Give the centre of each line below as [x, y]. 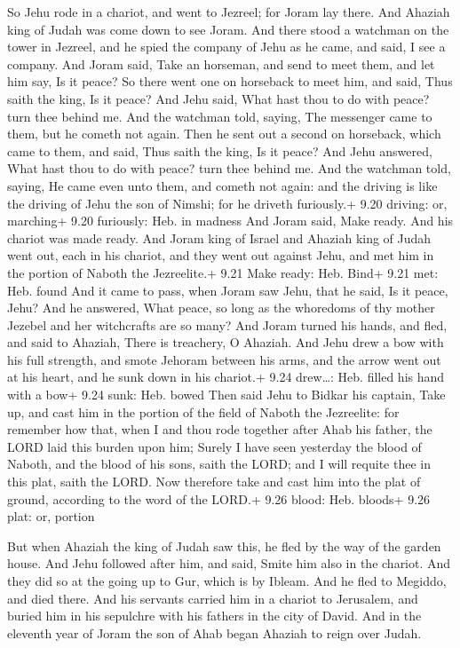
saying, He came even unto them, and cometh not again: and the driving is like [222, 185]
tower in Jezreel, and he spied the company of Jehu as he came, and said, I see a [226, 47]
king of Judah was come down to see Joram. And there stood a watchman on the [228, 29]
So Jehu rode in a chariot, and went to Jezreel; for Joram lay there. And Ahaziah [229, 12]
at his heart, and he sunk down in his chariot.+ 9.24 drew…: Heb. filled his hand [226, 377]
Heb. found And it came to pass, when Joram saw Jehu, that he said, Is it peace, [228, 290]
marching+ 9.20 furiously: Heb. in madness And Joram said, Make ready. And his [230, 221]
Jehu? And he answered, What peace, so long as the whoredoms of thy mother [221, 308]
